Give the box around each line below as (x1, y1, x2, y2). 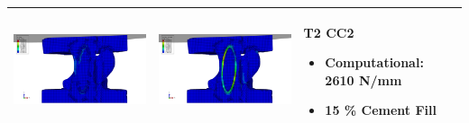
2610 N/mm (325, 70, 402, 89)
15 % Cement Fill (325, 101, 437, 119)
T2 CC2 (303, 22, 354, 41)
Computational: (325, 53, 424, 72)
